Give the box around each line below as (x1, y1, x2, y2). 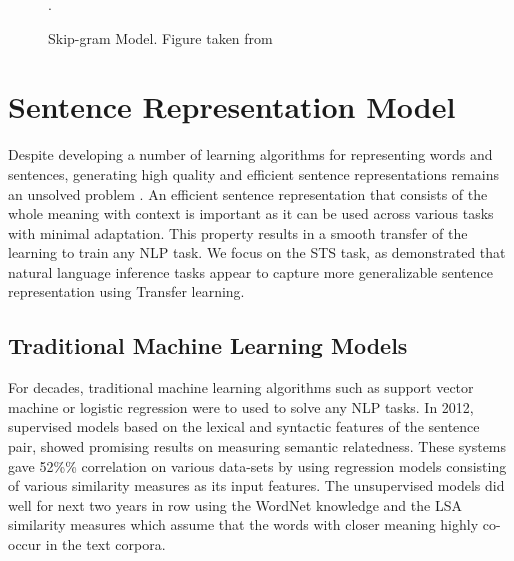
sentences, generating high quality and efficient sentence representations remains (8, 163, 499, 184)
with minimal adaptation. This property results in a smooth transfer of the (8, 222, 468, 243)
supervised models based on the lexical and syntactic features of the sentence (8, 416, 480, 437)
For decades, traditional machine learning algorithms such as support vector (8, 377, 474, 398)
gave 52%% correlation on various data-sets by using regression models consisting (8, 455, 507, 476)
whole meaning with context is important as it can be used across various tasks (8, 203, 494, 224)
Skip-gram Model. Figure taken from (48, 27, 273, 48)
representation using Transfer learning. (8, 281, 245, 302)
